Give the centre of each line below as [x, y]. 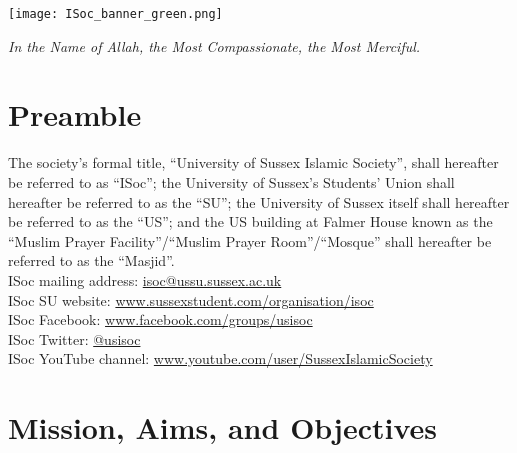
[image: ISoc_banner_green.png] [115, 14]
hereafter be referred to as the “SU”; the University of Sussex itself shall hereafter [259, 201]
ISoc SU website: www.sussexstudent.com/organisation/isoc [191, 299]
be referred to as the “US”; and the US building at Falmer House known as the [250, 221]
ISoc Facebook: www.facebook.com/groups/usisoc [160, 319]
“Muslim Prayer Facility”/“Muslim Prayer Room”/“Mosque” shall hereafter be [250, 240]
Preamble [75, 114]
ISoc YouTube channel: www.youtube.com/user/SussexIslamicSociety [220, 358]
